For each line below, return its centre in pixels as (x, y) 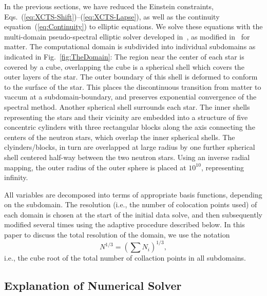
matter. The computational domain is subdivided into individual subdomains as (130, 46)
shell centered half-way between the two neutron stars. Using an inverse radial (127, 157)
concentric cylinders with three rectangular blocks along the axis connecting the (130, 127)
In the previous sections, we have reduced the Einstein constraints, (109, 6)
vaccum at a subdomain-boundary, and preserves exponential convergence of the (130, 97)
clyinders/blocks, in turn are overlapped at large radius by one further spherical (130, 147)
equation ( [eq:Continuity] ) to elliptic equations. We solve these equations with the (133, 26)
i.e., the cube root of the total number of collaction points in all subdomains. (125, 258)
